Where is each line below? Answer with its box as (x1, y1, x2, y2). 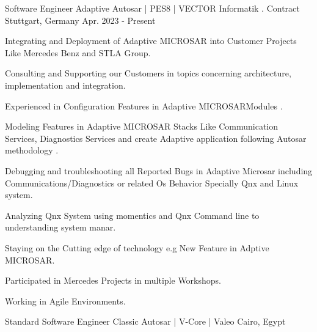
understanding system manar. (5, 221, 116, 234)
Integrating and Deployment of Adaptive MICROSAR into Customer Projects (5, 34, 297, 47)
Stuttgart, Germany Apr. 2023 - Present (5, 13, 156, 26)
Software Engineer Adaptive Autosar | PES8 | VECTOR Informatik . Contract (5, 2, 300, 14)
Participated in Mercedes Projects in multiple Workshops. (5, 274, 221, 287)
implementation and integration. (5, 78, 126, 91)
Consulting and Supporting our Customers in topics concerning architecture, (5, 67, 291, 79)
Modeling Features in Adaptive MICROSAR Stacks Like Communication (5, 120, 279, 133)
